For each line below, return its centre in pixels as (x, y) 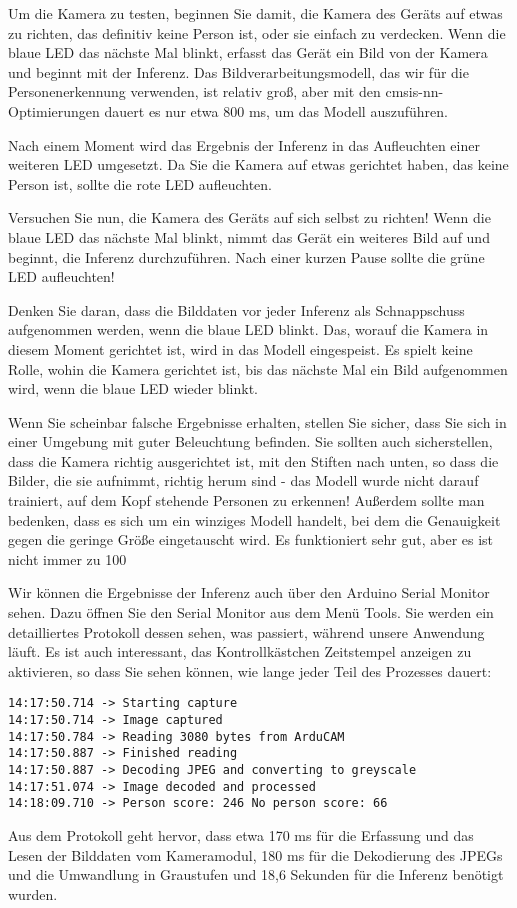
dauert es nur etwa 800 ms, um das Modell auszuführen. (276, 110)
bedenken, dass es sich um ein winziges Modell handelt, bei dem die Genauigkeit (254, 519)
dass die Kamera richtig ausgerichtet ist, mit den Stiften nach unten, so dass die (253, 460)
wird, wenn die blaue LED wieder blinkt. (133, 388)
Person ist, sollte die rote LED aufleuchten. (140, 183)
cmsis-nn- (414, 91)
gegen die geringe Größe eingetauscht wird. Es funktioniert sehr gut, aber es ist (251, 539)
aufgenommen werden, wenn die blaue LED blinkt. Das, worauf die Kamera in (248, 329)
